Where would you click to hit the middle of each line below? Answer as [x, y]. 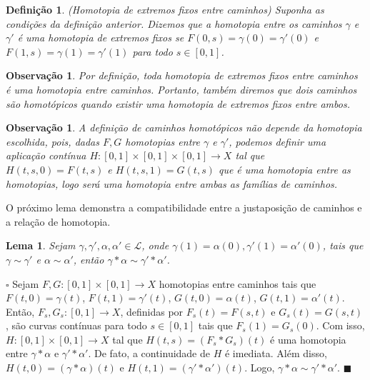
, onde [155, 245]
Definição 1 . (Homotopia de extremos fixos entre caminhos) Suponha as [165, 9]
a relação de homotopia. [58, 221]
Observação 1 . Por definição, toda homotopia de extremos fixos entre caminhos [182, 75]
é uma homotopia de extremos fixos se [101, 37]
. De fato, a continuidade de [149, 353]
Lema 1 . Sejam [41, 245]
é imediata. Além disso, [276, 353]
